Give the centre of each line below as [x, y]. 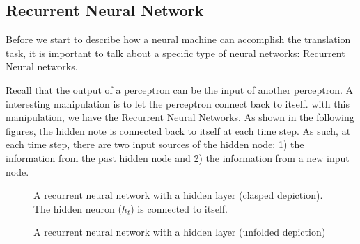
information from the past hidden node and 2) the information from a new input [178, 157]
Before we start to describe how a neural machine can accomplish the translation [178, 39]
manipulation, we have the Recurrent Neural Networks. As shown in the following [180, 117]
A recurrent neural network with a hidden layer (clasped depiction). [178, 195]
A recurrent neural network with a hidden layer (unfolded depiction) [180, 232]
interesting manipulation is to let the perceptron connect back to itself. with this [178, 103]
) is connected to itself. [179, 208]
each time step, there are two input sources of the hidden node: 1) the [155, 144]
